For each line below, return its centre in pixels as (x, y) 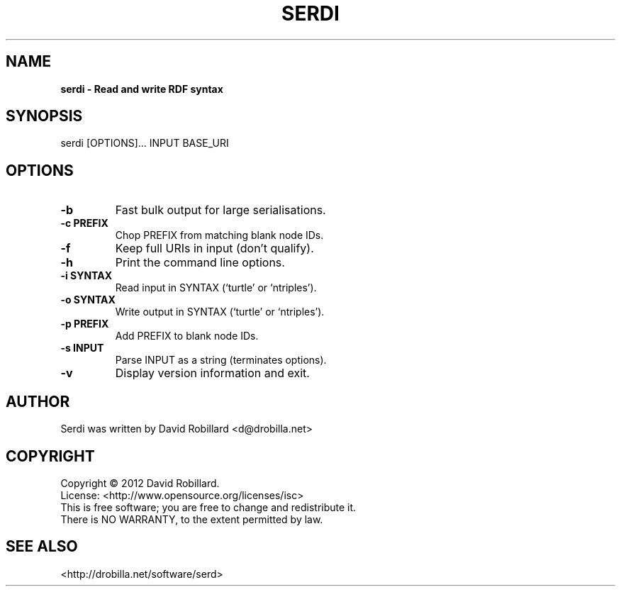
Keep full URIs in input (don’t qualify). (214, 248)
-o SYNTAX (88, 300)
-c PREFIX (84, 223)
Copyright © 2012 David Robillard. (140, 483)
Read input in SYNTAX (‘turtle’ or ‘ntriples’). (216, 288)
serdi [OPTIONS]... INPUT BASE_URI (145, 143)
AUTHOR (38, 401)
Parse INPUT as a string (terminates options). (221, 360)
